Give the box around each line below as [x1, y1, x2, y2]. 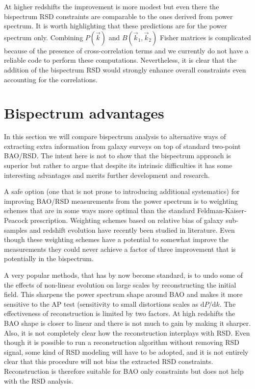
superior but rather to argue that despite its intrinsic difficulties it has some [4, 160, 232, 170]
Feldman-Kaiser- [197, 205, 247, 216]
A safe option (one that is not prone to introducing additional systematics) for [4, 186, 240, 196]
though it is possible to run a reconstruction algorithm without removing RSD [4, 337, 240, 347]
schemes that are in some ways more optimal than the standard [4, 205, 195, 216]
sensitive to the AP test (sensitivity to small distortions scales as [4, 298, 199, 309]
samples [4, 224, 27, 235]
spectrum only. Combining [4, 32, 83, 42]
